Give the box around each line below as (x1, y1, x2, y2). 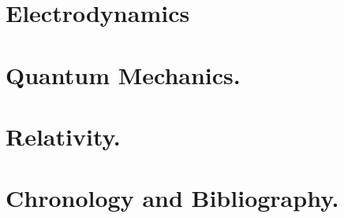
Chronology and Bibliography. (6, 182, 339, 214)
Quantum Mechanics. (6, 58, 241, 91)
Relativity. (6, 120, 121, 152)
